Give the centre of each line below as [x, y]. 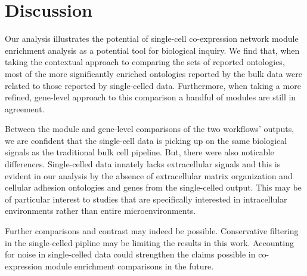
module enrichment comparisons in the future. [129, 266]
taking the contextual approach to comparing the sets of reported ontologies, [145, 62]
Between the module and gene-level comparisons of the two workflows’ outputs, [150, 129]
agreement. [25, 108]
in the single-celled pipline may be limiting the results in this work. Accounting [149, 242]
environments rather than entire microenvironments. [100, 211]
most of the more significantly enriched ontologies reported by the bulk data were [153, 73]
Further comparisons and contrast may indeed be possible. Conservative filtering [152, 231]
